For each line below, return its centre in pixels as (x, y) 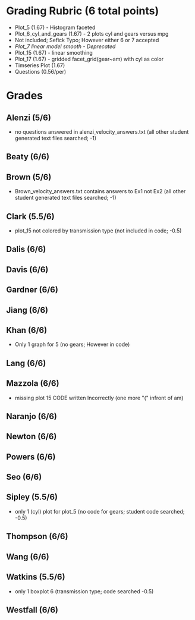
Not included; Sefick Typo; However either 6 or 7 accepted (87, 40)
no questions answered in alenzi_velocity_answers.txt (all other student (102, 131)
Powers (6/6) (31, 457)
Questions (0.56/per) (40, 71)
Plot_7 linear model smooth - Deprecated (65, 46)
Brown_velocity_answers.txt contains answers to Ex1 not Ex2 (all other (100, 191)
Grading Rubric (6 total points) (83, 11)
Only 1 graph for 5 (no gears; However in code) (72, 344)
